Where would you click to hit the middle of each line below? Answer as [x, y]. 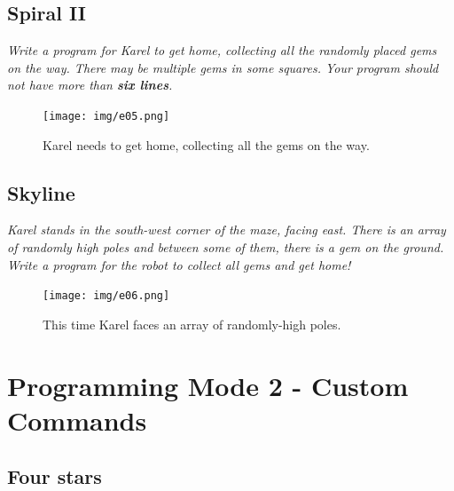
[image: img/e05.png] [106, 116]
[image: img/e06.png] [106, 296]
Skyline [41, 192]
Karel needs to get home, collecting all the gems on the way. [206, 144]
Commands [77, 420]
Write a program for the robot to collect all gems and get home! [179, 264]
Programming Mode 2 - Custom [208, 385]
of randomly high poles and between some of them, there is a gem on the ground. [226, 247]
